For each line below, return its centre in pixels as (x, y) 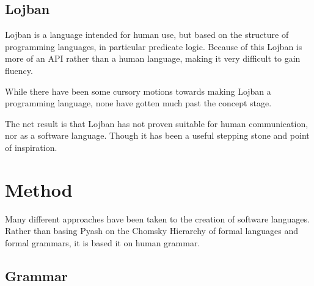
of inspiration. (31, 147)
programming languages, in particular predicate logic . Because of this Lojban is (154, 46)
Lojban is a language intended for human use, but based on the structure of (147, 35)
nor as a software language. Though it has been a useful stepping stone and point (157, 135)
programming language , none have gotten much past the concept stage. (138, 103)
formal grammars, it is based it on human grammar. (103, 242)
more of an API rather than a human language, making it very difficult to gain (153, 58)
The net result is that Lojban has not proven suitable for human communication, (157, 123)
